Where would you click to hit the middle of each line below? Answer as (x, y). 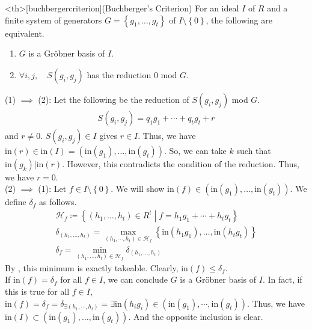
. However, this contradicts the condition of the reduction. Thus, (181, 163)
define (16, 202)
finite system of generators (54, 20)
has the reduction (119, 74)
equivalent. (25, 33)
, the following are (239, 20)
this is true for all (37, 291)
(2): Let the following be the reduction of (114, 99)
